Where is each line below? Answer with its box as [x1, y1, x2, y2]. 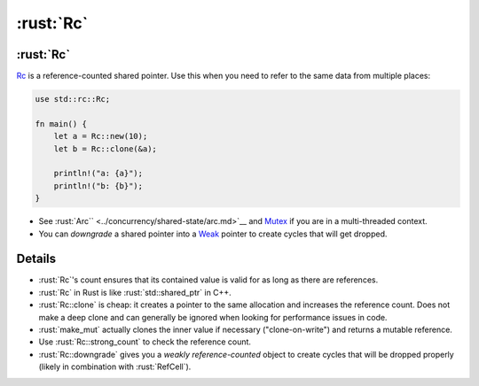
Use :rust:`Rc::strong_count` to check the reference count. [38, 336, 252, 347]
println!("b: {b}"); [53, 181, 144, 190]
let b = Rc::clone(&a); [53, 143, 157, 154]
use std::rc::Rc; [35, 94, 111, 104]
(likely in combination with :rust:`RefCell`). [38, 361, 192, 372]
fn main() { [35, 119, 88, 128]
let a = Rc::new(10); [53, 131, 148, 142]
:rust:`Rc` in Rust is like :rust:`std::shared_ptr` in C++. [38, 287, 232, 297]
